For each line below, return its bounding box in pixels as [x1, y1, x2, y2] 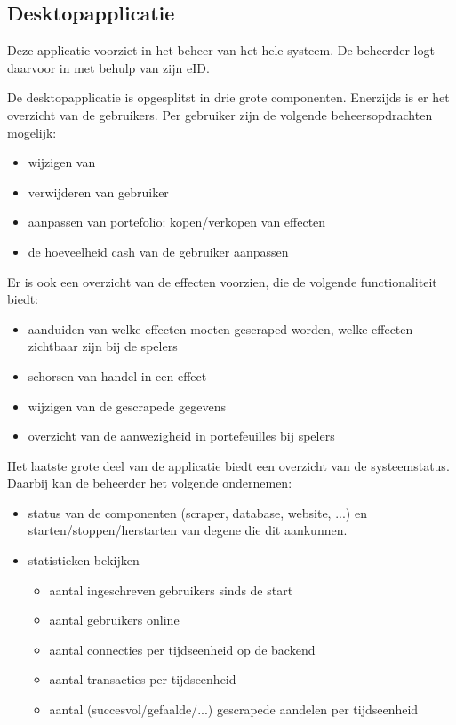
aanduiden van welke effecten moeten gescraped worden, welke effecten [28, 319, 413, 338]
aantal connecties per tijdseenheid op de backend [49, 640, 316, 658]
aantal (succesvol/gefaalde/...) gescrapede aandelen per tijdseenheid [49, 700, 419, 719]
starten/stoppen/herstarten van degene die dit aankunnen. [28, 521, 348, 539]
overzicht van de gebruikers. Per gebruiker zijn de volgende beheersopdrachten [7, 105, 433, 123]
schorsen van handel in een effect [28, 366, 207, 385]
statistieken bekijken [28, 551, 140, 570]
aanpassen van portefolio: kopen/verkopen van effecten [28, 212, 326, 231]
